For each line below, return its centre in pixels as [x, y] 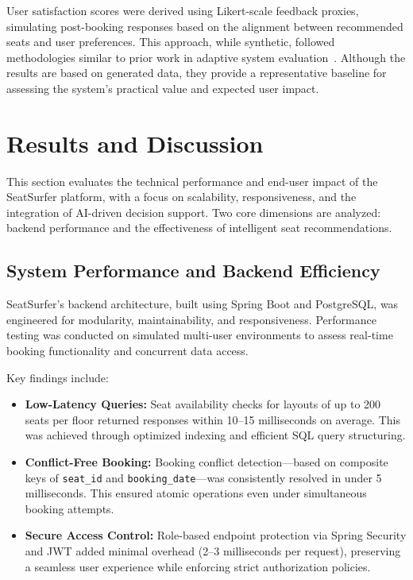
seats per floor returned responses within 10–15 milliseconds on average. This [212, 419]
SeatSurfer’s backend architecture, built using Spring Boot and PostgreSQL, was [203, 304]
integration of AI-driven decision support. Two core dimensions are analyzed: [194, 212]
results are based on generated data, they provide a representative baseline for [197, 73]
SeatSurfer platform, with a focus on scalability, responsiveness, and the [181, 197]
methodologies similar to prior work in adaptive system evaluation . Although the [206, 57]
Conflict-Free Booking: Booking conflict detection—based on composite [206, 462]
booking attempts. [69, 508]
